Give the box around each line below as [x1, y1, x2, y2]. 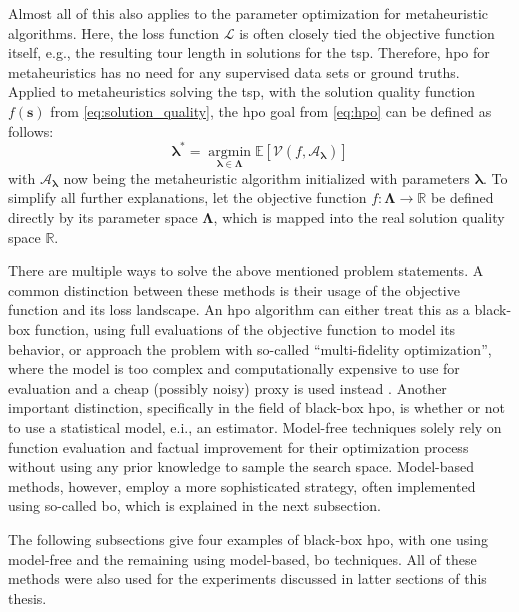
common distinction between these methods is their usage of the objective [8, 279, 460, 300]
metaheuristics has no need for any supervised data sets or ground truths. [8, 61, 460, 82]
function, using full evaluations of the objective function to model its [34, 319, 456, 340]
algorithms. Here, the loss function [8, 22, 220, 43]
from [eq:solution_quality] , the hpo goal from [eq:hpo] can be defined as [50, 100, 492, 121]
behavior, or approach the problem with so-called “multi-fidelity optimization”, [8, 338, 492, 359]
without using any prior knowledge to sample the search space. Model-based [8, 456, 474, 477]
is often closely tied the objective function [239, 22, 495, 43]
